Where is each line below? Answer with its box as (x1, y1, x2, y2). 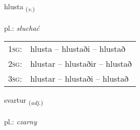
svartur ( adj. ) (4, 95, 43, 107)
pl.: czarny (4, 116, 37, 127)
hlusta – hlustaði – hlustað (30, 43, 126, 55)
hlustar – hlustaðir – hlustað (30, 58, 132, 70)
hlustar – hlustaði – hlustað (30, 72, 129, 85)
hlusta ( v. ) (4, 1, 35, 13)
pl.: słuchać (4, 22, 40, 33)
